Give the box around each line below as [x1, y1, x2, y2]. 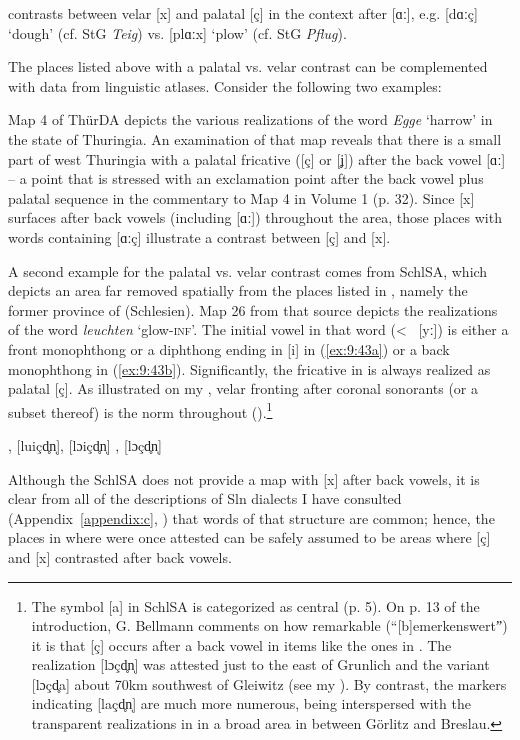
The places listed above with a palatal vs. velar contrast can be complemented [8, 56, 488, 77]
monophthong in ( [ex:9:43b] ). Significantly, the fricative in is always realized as [8, 358, 491, 379]
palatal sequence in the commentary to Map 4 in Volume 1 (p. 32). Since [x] [8, 187, 475, 208]
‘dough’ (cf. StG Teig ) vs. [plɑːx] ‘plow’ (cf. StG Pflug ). [8, 22, 347, 43]
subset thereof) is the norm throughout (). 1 [8, 398, 273, 422]
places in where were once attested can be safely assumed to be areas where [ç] [8, 527, 491, 548]
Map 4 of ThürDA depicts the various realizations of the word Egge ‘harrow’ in [8, 109, 493, 130]
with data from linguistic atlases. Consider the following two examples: [8, 75, 442, 96]
